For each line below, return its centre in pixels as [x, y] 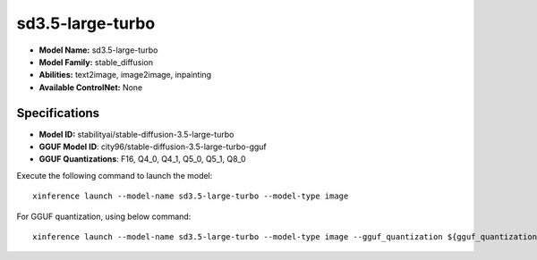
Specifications [58, 113]
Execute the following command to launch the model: [115, 175]
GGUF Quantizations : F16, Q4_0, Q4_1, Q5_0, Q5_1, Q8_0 [142, 159]
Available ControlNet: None [91, 87]
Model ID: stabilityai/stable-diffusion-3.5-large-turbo [136, 134]
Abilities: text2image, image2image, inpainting [125, 75]
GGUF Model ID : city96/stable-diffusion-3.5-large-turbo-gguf [153, 147]
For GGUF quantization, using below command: [104, 216]
